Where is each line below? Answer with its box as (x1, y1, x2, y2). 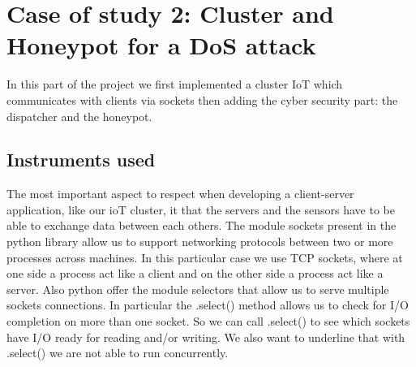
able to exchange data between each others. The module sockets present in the (6, 217, 397, 234)
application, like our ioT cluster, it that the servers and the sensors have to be (6, 201, 395, 218)
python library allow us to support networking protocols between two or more (6, 233, 393, 250)
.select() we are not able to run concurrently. (6, 344, 229, 361)
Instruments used (6, 147, 156, 172)
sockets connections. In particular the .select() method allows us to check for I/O (6, 296, 409, 313)
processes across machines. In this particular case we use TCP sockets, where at (6, 248, 403, 266)
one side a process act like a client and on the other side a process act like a (6, 265, 384, 282)
